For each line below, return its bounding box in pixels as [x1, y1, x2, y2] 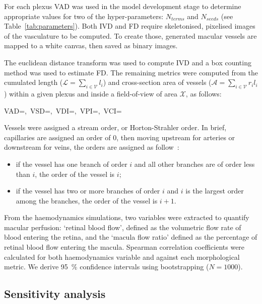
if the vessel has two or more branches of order [16, 185, 160, 196]
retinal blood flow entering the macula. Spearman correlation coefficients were [4, 242, 245, 252]
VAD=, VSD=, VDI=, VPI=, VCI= [4, 105, 122, 116]
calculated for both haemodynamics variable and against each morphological [4, 251, 240, 262]
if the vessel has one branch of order [16, 158, 127, 169]
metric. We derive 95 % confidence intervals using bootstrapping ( [4, 261, 209, 272]
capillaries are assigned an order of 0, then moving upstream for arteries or [4, 132, 235, 142]
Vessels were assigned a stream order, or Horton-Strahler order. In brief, [4, 122, 227, 133]
